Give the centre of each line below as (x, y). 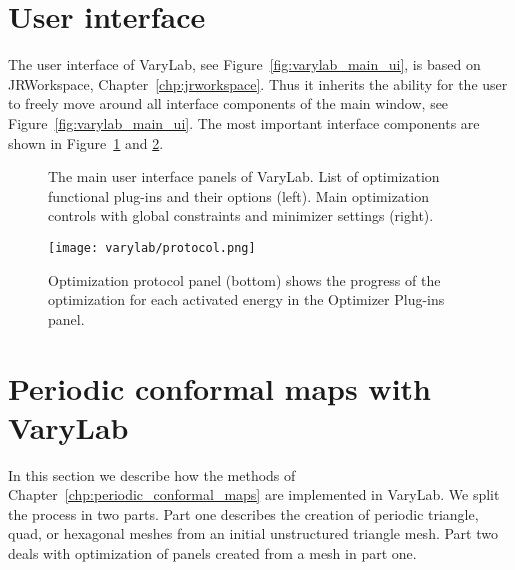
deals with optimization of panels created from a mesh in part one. (212, 553)
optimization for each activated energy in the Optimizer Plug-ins (246, 299)
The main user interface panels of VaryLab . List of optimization (244, 176)
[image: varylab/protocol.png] (152, 247)
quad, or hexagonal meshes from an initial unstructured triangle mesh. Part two (253, 533)
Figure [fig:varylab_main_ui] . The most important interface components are (244, 122)
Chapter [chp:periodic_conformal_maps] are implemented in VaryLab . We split (254, 494)
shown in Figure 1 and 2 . (86, 142)
